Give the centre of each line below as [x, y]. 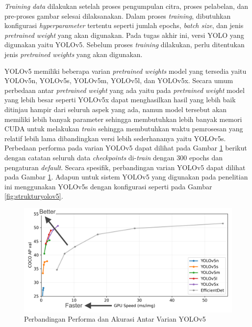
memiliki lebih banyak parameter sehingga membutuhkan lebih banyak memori [123, 119]
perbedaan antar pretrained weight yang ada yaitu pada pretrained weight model [125, 90]
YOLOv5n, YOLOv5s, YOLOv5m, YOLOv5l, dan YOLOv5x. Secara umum [119, 80]
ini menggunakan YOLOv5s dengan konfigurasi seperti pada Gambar [108, 186]
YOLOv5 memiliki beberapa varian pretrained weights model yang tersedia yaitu [126, 71]
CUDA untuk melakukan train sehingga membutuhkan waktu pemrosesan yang [124, 129]
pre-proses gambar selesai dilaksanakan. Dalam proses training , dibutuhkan [118, 15]
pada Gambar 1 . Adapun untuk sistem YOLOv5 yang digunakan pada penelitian [126, 177]
